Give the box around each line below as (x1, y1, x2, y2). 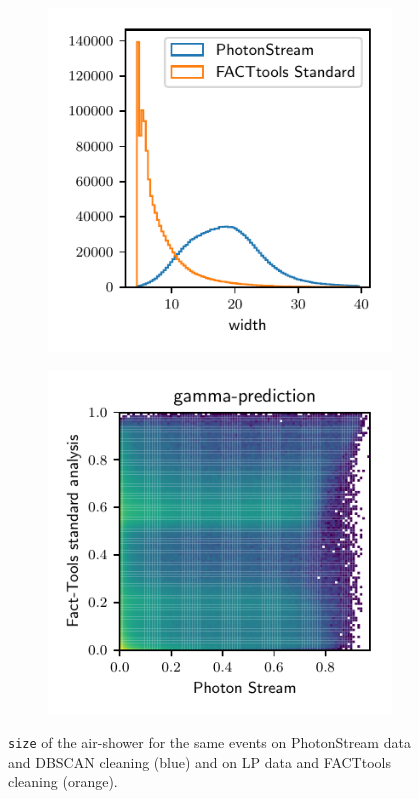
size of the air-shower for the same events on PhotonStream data (8, 732, 411, 753)
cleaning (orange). (8, 771, 118, 792)
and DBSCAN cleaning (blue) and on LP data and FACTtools (8, 751, 391, 772)
